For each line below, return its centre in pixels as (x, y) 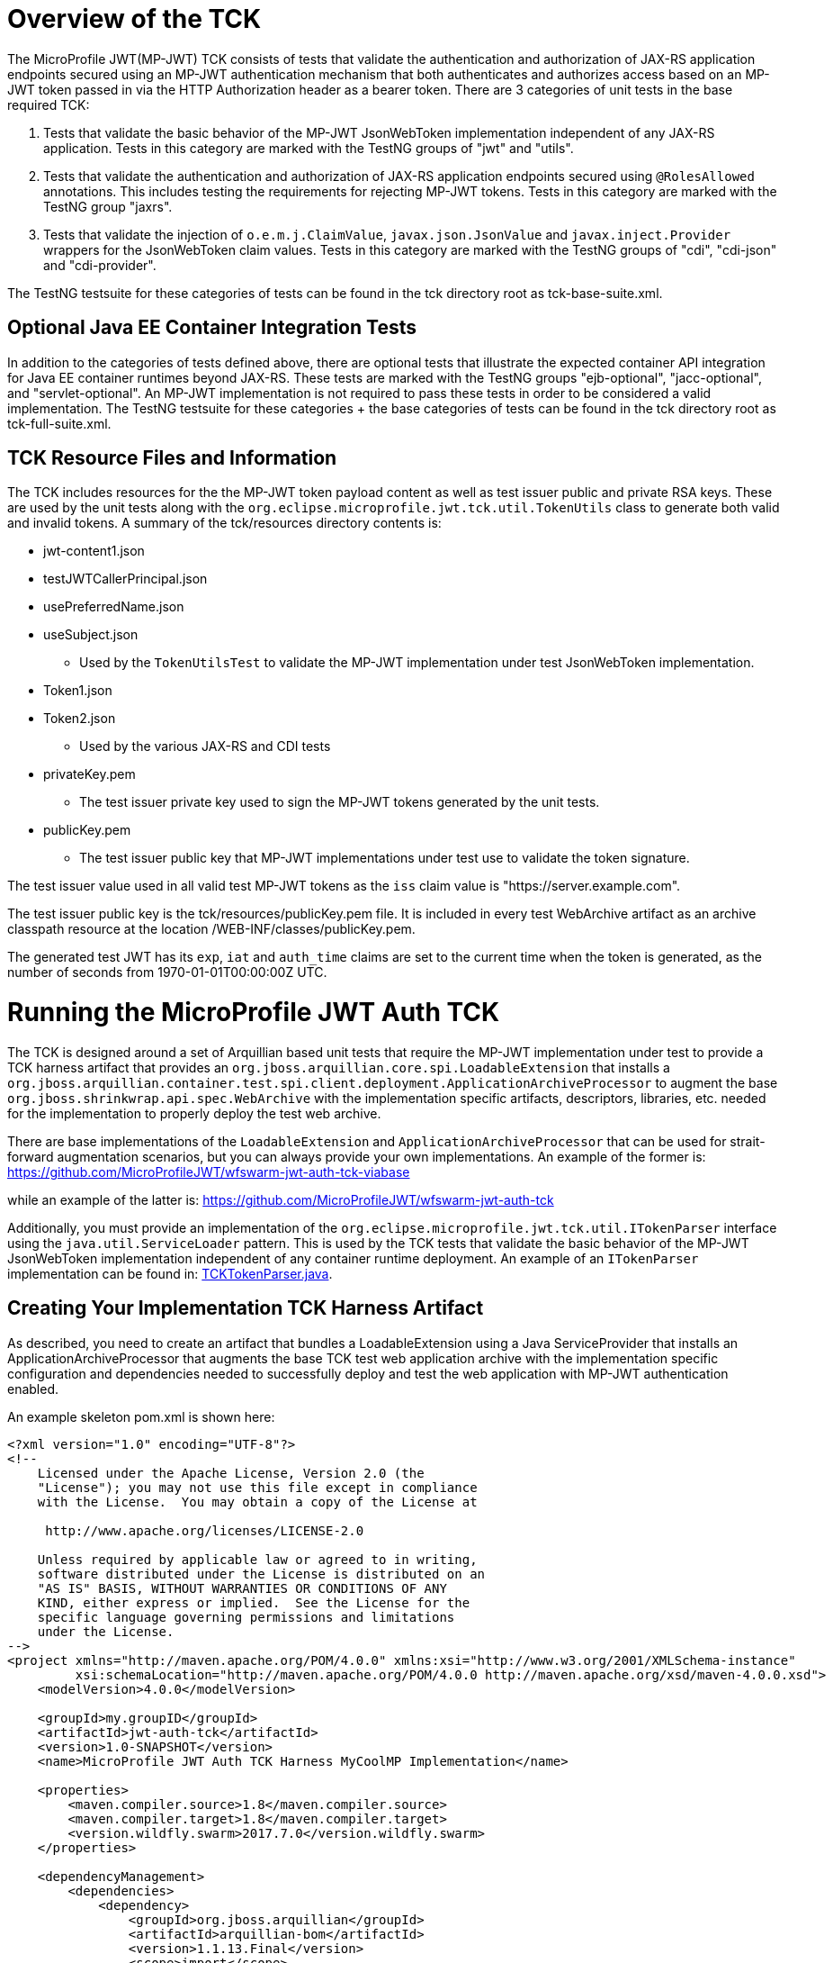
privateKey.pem (90, 774)
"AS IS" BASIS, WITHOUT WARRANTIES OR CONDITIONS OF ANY (242, 1588)
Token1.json (78, 691)
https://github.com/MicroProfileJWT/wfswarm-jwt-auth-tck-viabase (209, 1171)
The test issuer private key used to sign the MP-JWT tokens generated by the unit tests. (340, 802)
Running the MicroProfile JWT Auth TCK (254, 1013)
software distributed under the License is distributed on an (261, 1574)
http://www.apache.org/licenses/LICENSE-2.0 (205, 1530)
